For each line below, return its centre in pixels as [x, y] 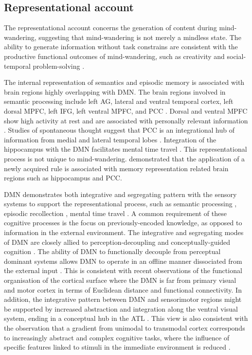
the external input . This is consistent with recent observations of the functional [123, 270]
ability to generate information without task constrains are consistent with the [121, 47]
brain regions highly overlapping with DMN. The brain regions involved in [115, 91]
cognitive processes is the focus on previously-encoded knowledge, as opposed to [123, 223]
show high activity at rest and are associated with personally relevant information [126, 120]
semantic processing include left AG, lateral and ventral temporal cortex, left [119, 101]
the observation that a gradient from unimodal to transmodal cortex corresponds [125, 328]
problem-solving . [59, 66]
